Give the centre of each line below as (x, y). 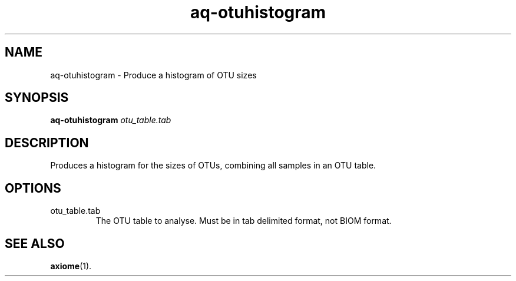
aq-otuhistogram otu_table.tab (111, 120)
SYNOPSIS (37, 98)
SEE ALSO (35, 243)
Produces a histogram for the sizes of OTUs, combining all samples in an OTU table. (213, 166)
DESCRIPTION (47, 143)
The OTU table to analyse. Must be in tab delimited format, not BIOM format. (244, 221)
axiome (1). (71, 266)
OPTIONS (33, 188)
